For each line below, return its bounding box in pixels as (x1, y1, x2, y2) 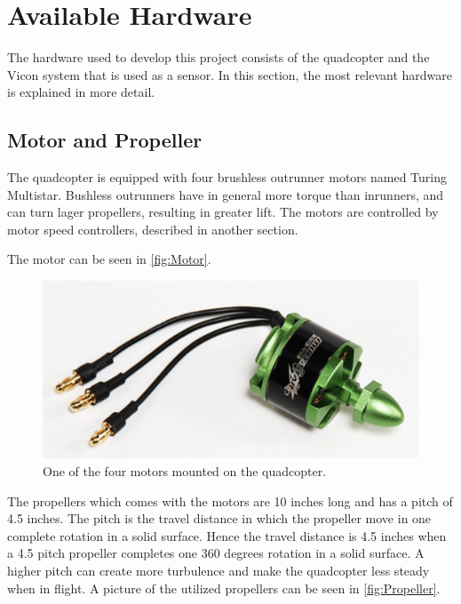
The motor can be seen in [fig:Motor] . (7, 250, 211, 268)
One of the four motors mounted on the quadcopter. (43, 462, 327, 481)
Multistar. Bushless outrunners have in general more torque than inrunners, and (7, 185, 444, 203)
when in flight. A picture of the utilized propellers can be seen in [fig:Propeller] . (7, 578, 441, 597)
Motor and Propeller (7, 126, 203, 154)
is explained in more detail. (7, 83, 155, 101)
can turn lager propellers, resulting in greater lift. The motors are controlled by (7, 203, 439, 221)
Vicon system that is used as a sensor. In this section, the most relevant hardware (7, 65, 452, 83)
